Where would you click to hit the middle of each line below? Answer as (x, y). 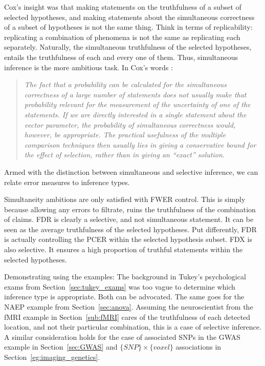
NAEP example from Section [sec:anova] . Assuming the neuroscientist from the (129, 307)
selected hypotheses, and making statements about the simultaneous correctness (129, 17)
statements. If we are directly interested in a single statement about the (135, 114)
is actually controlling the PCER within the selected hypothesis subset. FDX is (128, 239)
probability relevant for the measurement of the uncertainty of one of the (137, 104)
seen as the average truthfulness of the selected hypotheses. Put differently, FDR (130, 229)
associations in (198, 347)
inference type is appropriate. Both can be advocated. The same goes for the (124, 297)
